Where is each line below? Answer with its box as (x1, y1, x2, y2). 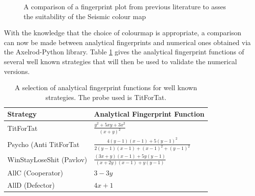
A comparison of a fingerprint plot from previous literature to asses (24, 1, 226, 11)
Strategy (7, 109, 37, 119)
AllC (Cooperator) (7, 168, 63, 178)
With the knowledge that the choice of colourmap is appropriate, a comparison (4, 27, 241, 38)
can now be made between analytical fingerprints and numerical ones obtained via (4, 37, 251, 47)
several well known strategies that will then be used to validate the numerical (4, 56, 237, 66)
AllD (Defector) (7, 180, 55, 190)
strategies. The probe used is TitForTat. (45, 92, 167, 102)
